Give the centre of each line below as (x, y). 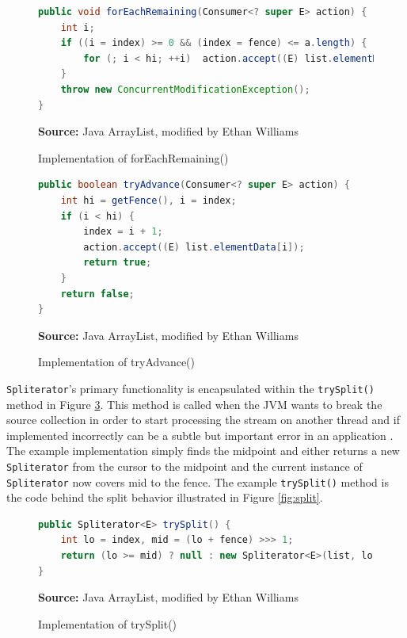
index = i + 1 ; (123, 232)
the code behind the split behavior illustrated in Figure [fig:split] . (165, 497)
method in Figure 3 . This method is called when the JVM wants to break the (194, 404)
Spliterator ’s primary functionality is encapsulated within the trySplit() (190, 388)
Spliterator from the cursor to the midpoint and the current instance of (184, 466)
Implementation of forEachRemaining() (133, 157)
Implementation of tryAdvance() (116, 362)
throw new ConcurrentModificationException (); (185, 89)
